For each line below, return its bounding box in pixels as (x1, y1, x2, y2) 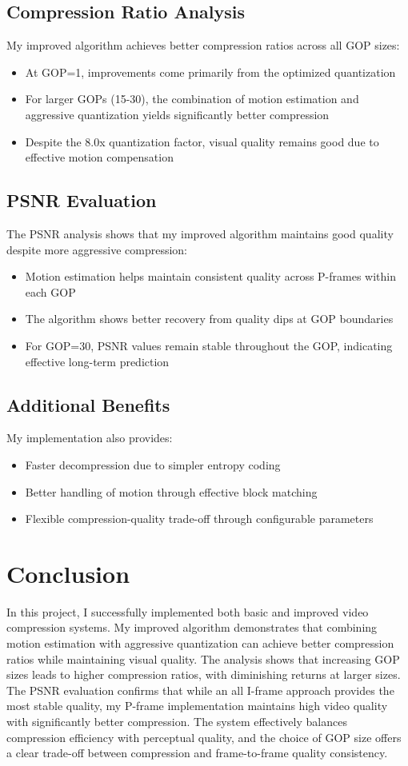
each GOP (25, 283, 76, 300)
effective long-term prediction (25, 353, 170, 369)
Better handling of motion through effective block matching (25, 483, 318, 500)
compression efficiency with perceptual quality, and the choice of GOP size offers (6, 728, 402, 745)
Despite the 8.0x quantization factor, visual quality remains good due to (25, 133, 379, 150)
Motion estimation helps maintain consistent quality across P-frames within (25, 268, 396, 285)
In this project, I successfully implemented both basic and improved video (6, 603, 369, 620)
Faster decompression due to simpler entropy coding (25, 456, 281, 473)
